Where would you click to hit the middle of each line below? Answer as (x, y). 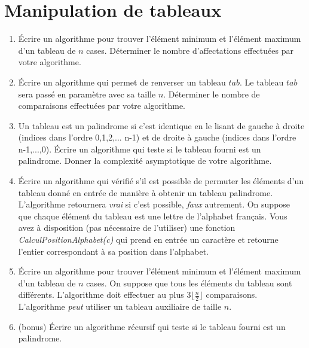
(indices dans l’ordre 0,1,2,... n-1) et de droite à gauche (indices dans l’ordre (157, 137)
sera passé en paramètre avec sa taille (87, 94)
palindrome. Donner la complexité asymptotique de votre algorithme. (145, 161)
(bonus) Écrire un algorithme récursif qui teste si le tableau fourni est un (152, 326)
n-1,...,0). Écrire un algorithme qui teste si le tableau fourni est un (140, 149)
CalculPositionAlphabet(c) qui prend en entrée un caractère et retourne (148, 239)
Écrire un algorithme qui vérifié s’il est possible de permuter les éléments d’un (161, 181)
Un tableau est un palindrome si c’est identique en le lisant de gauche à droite (161, 125)
